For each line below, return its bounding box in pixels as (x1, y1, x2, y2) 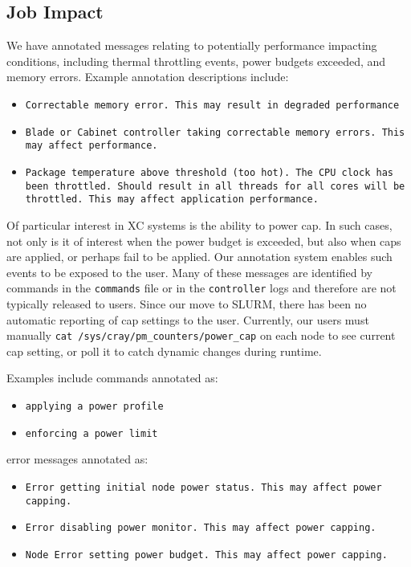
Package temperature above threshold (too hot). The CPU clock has (25, 166, 393, 178)
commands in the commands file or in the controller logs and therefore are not (6, 279, 397, 296)
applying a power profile (25, 400, 164, 412)
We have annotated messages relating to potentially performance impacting (6, 37, 377, 54)
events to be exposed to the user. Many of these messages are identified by (6, 263, 372, 280)
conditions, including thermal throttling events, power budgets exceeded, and (6, 52, 386, 69)
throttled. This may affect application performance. (25, 194, 319, 206)
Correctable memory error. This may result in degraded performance (25, 99, 400, 111)
